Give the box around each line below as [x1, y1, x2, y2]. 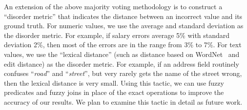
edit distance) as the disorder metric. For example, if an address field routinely [4, 58, 239, 69]
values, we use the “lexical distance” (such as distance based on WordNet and [4, 49, 240, 59]
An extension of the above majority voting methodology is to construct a [4, 1, 223, 11]
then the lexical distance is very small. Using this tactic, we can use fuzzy [4, 77, 224, 88]
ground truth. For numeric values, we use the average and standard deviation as [4, 20, 244, 31]
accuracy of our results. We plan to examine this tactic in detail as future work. [4, 96, 243, 107]
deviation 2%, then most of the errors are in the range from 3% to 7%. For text [4, 39, 242, 50]
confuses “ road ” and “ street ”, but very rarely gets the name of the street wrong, [4, 68, 242, 78]
